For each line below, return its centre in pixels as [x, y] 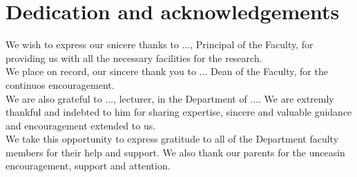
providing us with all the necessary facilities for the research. [134, 58]
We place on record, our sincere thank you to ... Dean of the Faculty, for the [167, 71]
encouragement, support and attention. [88, 166]
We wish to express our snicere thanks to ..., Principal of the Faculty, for [160, 44]
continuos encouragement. [60, 84]
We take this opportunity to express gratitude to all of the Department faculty [172, 139]
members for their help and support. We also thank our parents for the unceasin [175, 152]
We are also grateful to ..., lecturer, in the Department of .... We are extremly [170, 98]
